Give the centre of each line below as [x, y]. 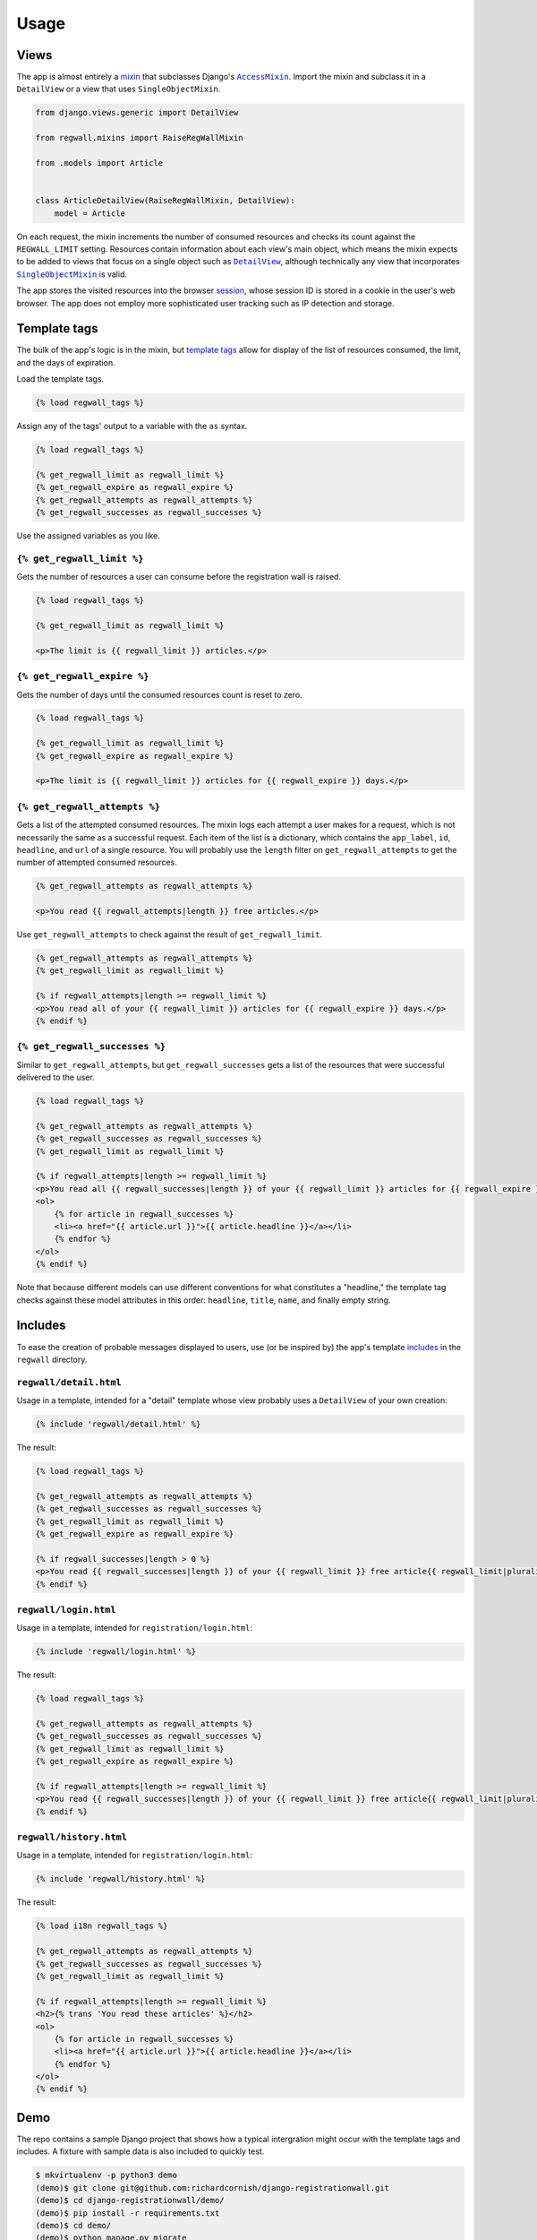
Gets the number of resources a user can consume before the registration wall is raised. [179, 577]
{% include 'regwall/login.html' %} [116, 1652]
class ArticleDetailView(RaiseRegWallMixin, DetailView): [165, 201]
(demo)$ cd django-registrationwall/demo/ [130, 2201]
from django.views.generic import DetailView [137, 113]
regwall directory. [52, 1359]
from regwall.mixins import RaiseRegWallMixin [139, 138]
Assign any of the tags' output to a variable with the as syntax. [132, 426]
